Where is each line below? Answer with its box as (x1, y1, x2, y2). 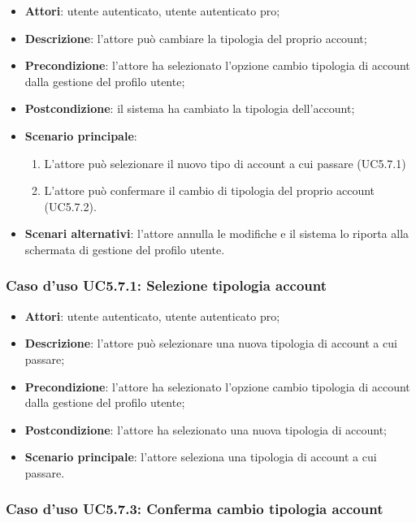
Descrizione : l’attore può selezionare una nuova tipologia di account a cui (24, 335, 397, 352)
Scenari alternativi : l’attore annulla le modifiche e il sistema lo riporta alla (24, 225, 409, 242)
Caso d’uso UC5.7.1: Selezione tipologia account (6, 275, 327, 296)
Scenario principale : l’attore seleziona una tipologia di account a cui (24, 448, 377, 465)
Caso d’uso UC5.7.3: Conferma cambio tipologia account (6, 499, 383, 519)
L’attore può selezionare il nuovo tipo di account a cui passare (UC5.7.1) (44, 154, 406, 171)
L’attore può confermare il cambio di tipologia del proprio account (44, 182, 375, 199)
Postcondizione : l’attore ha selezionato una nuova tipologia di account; (24, 421, 387, 438)
